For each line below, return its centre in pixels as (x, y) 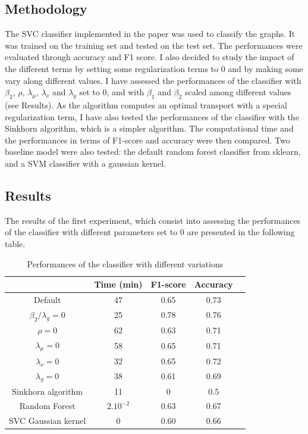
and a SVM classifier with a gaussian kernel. (86, 163)
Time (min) (118, 284)
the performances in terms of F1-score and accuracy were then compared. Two (147, 140)
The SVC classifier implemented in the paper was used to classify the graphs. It (150, 34)
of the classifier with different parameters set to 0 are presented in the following (150, 232)
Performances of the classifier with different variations (125, 263)
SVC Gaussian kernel (48, 421)
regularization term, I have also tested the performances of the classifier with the (152, 116)
